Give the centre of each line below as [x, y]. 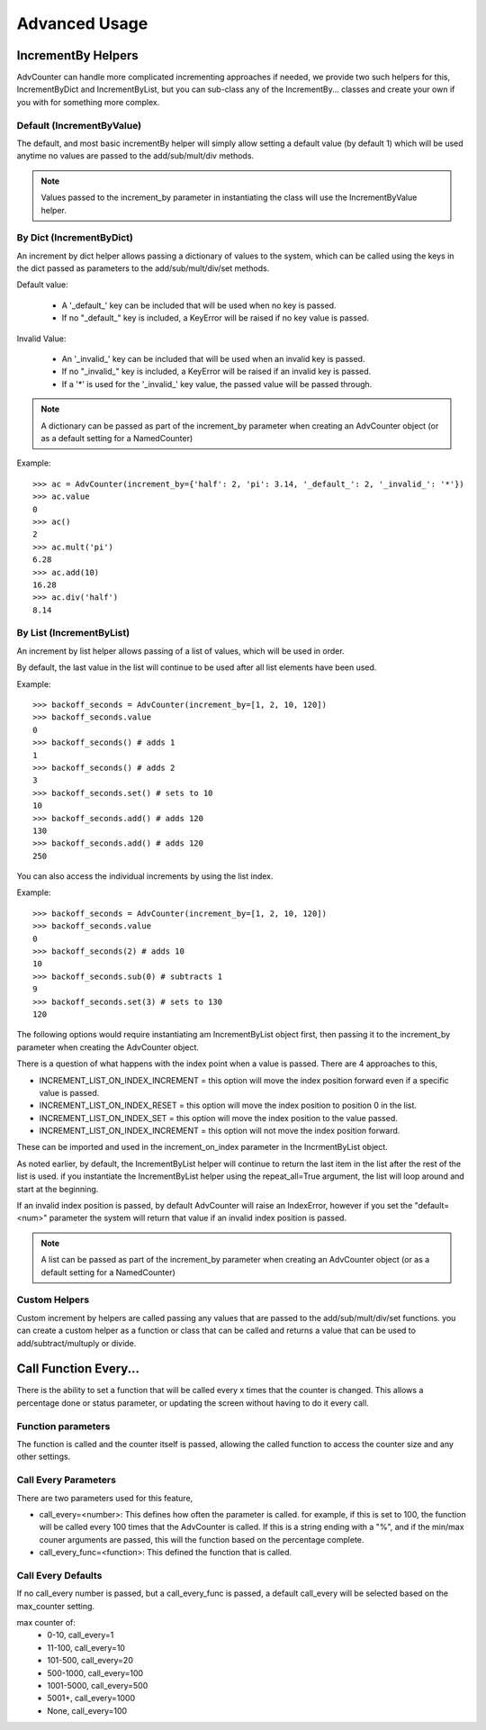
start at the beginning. [58, 1189]
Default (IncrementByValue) [79, 125]
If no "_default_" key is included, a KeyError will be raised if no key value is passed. [215, 318]
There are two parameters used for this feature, [105, 1498]
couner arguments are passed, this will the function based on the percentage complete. [202, 1539]
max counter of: [46, 1622]
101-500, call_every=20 [90, 1661]
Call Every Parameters [67, 1480]
